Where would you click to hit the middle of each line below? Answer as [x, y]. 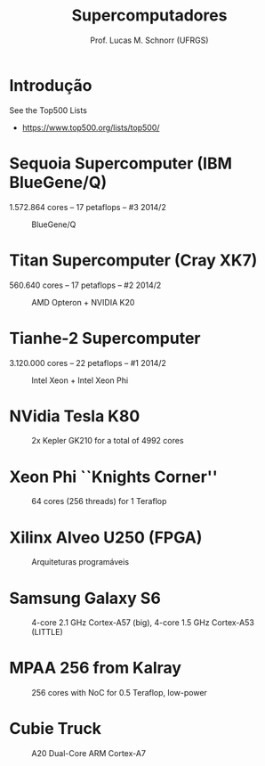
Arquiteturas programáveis [80, 562]
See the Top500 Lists [48, 110]
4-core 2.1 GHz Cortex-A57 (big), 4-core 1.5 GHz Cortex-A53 [143, 623]
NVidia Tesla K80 [75, 416]
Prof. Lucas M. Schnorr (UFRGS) [149, 40]
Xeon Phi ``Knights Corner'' [113, 477]
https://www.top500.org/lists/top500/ [91, 127]
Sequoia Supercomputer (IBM [121, 163]
